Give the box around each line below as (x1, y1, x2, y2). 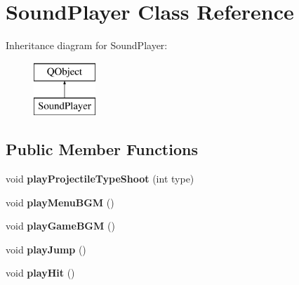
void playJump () (6, 241, 86, 256)
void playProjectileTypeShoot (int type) (6, 171, 194, 186)
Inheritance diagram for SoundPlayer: (6, 38, 168, 53)
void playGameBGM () (6, 218, 115, 233)
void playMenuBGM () (6, 194, 114, 209)
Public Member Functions (6, 138, 198, 160)
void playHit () (6, 265, 75, 280)
